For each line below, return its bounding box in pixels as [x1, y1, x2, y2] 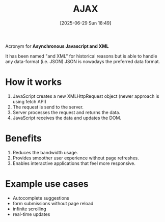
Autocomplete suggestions [12, 195, 70, 201]
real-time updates [12, 211, 50, 217]
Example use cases [5, 178, 89, 189]
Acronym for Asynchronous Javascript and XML [5, 43, 109, 49]
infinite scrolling [12, 206, 47, 212]
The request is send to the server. [12, 104, 84, 110]
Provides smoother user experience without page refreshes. [12, 155, 139, 161]
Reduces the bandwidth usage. [12, 149, 78, 155]
